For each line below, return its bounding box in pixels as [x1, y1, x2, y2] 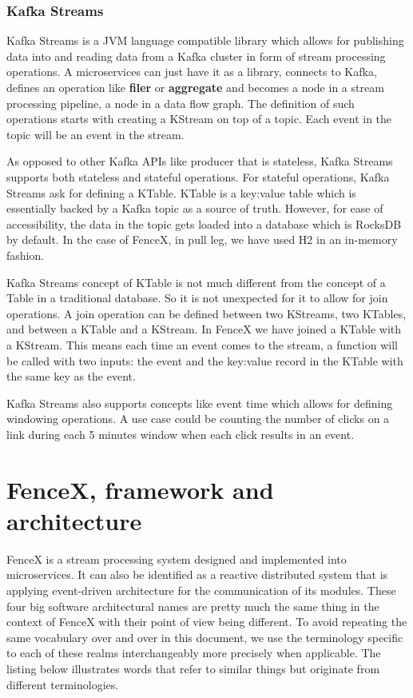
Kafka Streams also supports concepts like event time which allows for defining [6, 394, 393, 411]
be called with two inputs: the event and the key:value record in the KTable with [6, 352, 403, 369]
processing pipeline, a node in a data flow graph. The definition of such [6, 94, 355, 111]
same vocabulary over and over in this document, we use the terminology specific [6, 628, 403, 645]
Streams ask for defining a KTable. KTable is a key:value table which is [6, 184, 356, 201]
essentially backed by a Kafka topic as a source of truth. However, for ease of [6, 200, 383, 217]
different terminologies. [6, 676, 119, 692]
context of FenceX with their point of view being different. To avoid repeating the [6, 613, 407, 630]
